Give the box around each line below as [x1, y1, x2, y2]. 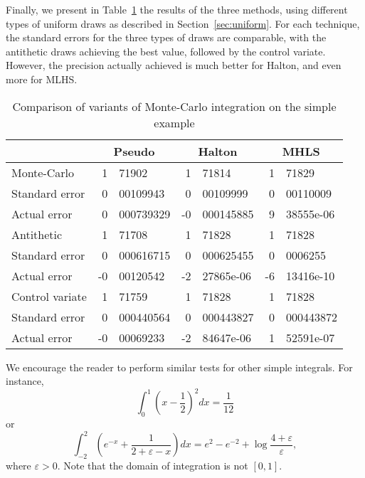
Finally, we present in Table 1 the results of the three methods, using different [6, 2, 348, 16]
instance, [6, 373, 44, 388]
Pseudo [113, 142, 155, 159]
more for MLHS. [6, 71, 78, 86]
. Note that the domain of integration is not [57, 457, 248, 472]
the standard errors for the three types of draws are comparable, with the [6, 30, 327, 45]
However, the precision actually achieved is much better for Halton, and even [6, 58, 342, 73]
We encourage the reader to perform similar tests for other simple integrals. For [6, 359, 353, 374]
